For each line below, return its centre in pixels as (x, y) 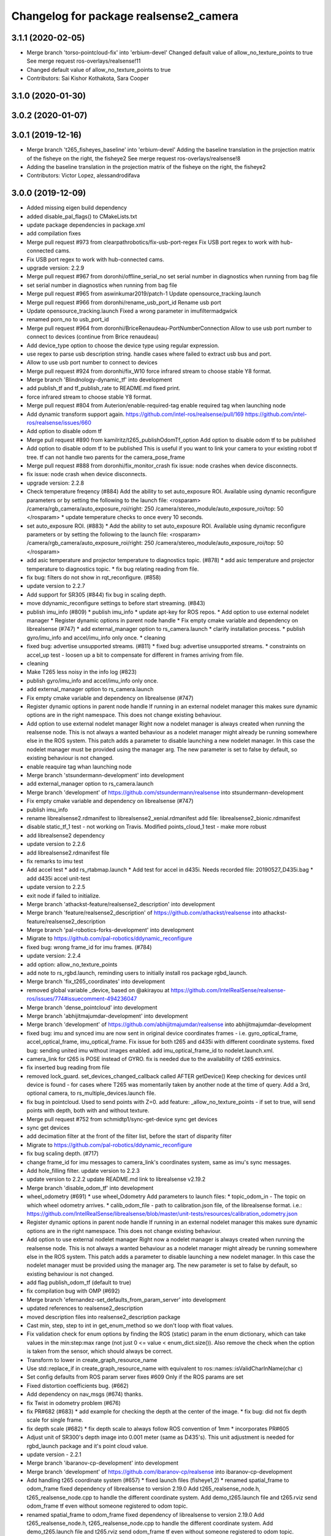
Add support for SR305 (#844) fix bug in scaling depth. (97, 594)
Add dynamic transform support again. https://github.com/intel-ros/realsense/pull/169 (135, 414)
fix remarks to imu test (55, 861)
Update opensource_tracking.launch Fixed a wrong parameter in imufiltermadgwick (132, 311)
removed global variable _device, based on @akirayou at (98, 990)
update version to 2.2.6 (56, 844)
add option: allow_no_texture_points (72, 964)
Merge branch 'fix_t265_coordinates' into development (96, 982)
